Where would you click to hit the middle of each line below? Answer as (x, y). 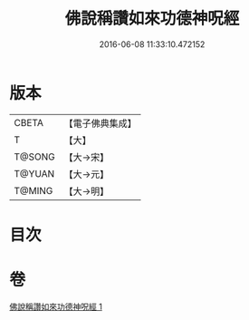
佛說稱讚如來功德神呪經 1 (56, 306)
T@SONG (35, 157)
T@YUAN (34, 173)
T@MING (34, 190)
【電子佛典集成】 (101, 123)
